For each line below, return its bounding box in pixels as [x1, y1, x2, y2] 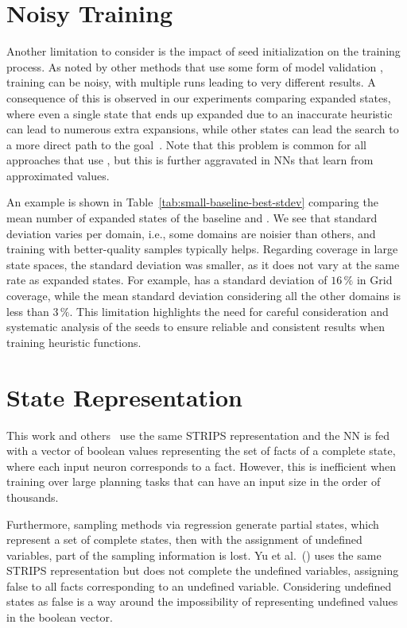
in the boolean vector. [6, 609, 113, 626]
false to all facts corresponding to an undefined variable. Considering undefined [6, 577, 392, 594]
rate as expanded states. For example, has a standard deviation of [6, 272, 328, 288]
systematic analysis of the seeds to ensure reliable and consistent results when [6, 318, 386, 335]
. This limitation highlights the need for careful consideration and [69, 302, 389, 319]
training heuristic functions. [6, 333, 141, 350]
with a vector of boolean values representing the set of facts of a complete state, [6, 442, 396, 459]
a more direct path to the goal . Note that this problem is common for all [6, 136, 366, 152]
